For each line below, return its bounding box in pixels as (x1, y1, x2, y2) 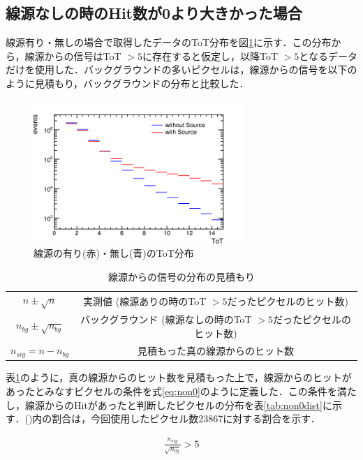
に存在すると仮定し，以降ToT (142, 48, 279, 63)
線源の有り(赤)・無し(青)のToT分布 (34, 246, 194, 260)
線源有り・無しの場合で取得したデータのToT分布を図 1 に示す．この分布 (6, 35, 332, 50)
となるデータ (299, 48, 357, 63)
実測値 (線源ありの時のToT (83, 293, 207, 308)
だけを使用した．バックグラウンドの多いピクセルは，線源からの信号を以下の (6, 62, 357, 77)
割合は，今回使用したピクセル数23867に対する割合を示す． (52, 411, 320, 426)
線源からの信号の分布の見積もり (108, 269, 255, 284)
